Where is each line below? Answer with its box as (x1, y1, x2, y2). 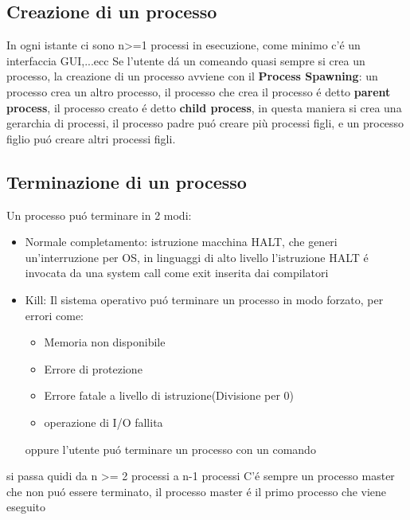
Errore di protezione (44, 360, 143, 377)
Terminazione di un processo (6, 169, 247, 194)
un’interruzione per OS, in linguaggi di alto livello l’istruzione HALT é (25, 248, 369, 265)
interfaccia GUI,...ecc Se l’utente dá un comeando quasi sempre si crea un (6, 52, 365, 68)
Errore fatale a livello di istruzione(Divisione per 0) (44, 387, 295, 404)
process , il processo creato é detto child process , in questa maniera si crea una (6, 99, 402, 115)
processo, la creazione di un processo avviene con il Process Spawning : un (6, 68, 378, 84)
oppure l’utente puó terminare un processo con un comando (25, 440, 316, 457)
